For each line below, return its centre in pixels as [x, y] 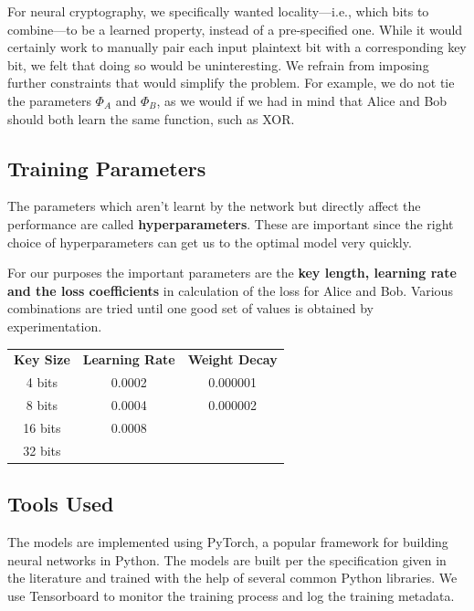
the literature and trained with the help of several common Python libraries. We [232, 578]
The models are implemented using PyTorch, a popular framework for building [228, 541]
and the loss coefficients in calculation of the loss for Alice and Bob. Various [230, 290]
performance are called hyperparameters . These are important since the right [231, 223]
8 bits [42, 404]
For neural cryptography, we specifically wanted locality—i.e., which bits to [218, 11]
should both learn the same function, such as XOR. [151, 118]
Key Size [42, 359]
